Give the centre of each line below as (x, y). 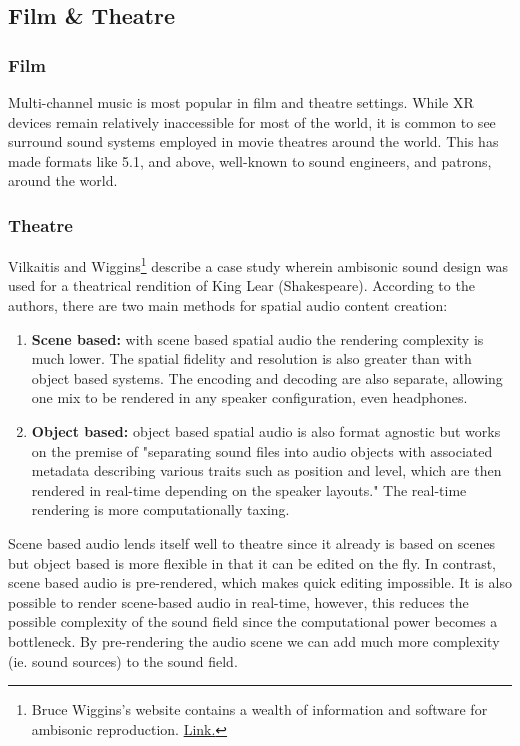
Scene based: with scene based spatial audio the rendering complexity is (257, 338)
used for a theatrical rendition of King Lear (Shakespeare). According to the (241, 285)
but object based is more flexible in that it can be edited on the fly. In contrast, (252, 562)
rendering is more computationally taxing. (160, 509)
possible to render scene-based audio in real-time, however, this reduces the (238, 601)
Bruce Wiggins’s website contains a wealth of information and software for (259, 709)
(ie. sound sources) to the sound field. (123, 660)
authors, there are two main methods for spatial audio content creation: (228, 305)
